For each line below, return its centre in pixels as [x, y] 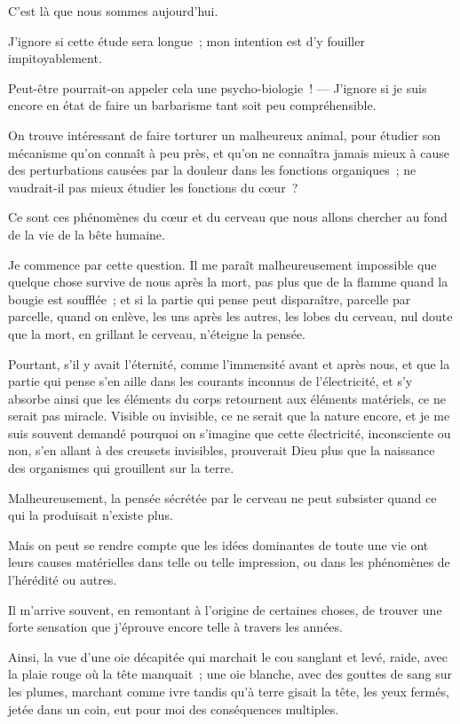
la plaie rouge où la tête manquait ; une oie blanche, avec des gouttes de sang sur [230, 674]
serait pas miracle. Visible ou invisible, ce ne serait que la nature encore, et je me [229, 416]
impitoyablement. [55, 58]
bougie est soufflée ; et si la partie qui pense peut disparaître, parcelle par [210, 299]
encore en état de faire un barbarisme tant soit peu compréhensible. [192, 105]
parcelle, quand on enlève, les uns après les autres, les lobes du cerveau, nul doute [230, 316]
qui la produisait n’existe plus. [91, 515]
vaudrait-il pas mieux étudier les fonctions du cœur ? [153, 187]
